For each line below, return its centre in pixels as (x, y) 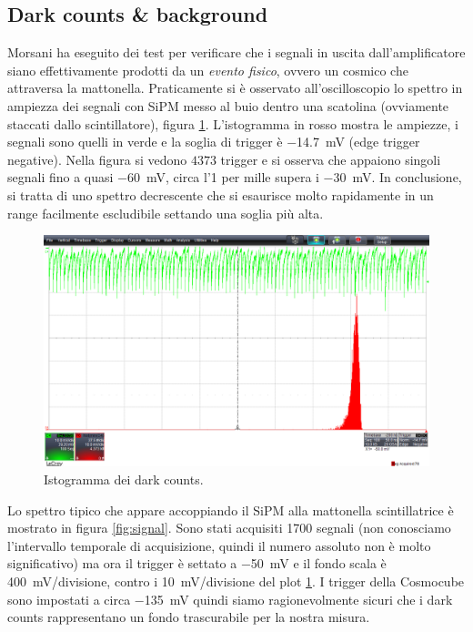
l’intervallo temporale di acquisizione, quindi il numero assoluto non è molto (219, 545)
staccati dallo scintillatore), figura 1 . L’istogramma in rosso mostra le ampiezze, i (233, 123)
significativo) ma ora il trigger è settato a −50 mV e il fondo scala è (197, 563)
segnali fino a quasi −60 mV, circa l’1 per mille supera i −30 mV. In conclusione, (235, 177)
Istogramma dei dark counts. (124, 479)
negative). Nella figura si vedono (97, 159)
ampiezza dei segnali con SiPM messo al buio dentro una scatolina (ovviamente (228, 105)
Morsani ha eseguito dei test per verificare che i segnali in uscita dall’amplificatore (236, 52)
